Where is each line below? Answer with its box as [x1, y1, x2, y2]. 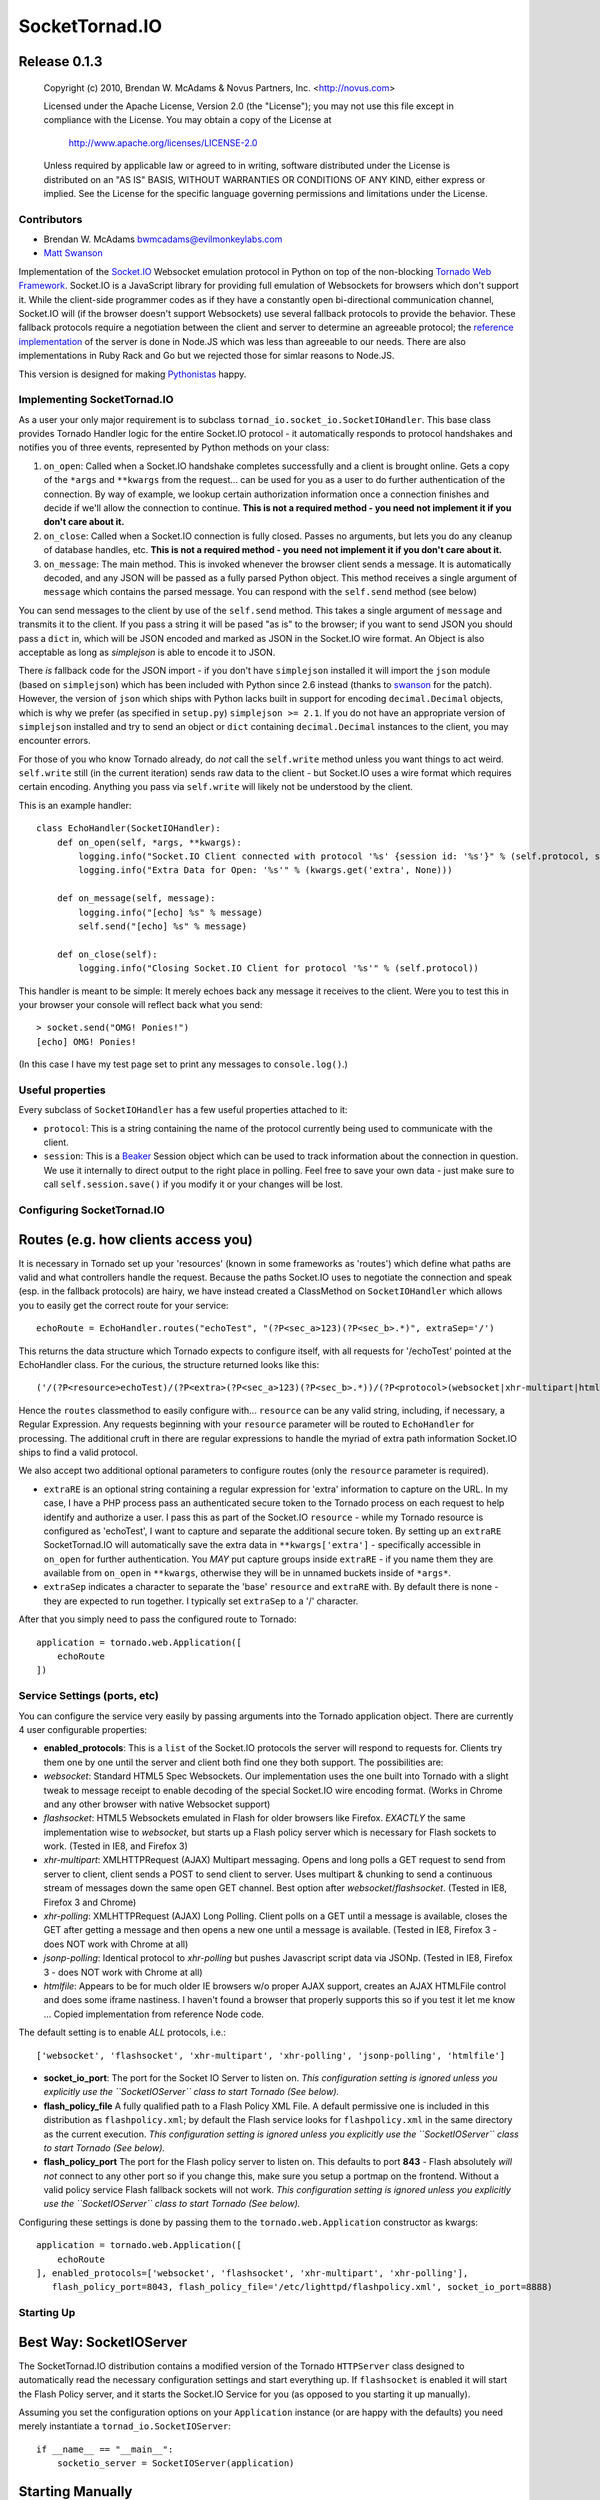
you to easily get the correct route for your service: [18, 1299, 229, 1311]
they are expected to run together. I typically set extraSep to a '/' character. [43, 1595, 359, 1607]
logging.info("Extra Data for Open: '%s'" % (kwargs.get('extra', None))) [78, 865, 453, 876]
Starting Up [18, 2306, 76, 2320]
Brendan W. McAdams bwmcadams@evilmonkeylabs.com [43, 233, 283, 245]
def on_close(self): [56, 948, 158, 960]
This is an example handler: [18, 799, 132, 811]
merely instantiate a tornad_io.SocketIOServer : [18, 2420, 232, 2432]
